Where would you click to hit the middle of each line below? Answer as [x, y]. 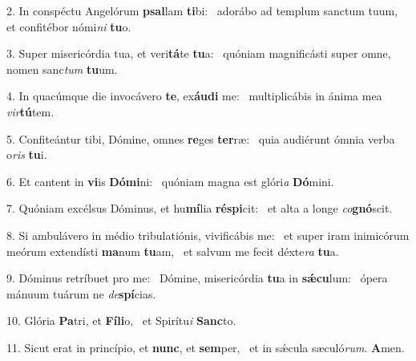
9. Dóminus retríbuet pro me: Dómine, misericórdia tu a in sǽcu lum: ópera [197, 278]
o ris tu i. [27, 154]
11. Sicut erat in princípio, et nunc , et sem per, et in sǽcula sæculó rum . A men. [206, 347]
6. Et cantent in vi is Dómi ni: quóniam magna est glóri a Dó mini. [170, 181]
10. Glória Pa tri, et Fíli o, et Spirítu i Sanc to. [121, 320]
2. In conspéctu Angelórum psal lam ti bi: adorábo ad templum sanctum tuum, [202, 10]
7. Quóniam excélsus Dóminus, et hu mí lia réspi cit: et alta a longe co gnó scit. [200, 208]
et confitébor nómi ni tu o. [69, 26]
